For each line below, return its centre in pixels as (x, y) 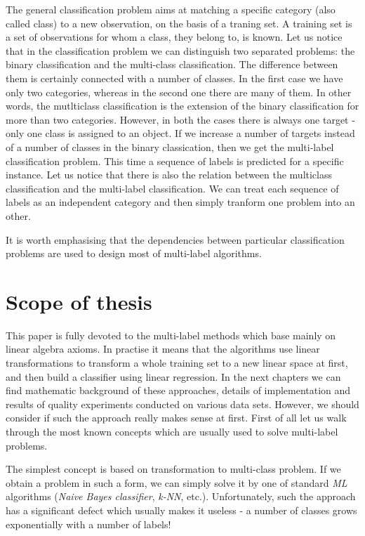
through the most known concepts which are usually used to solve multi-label (172, 431)
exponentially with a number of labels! (88, 524)
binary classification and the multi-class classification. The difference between (172, 64)
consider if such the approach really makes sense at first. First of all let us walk (176, 418)
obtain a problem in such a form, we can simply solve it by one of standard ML (177, 482)
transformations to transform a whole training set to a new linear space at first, (177, 362)
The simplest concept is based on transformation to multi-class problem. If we (173, 469)
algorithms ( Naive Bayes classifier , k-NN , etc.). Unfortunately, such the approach (181, 496)
